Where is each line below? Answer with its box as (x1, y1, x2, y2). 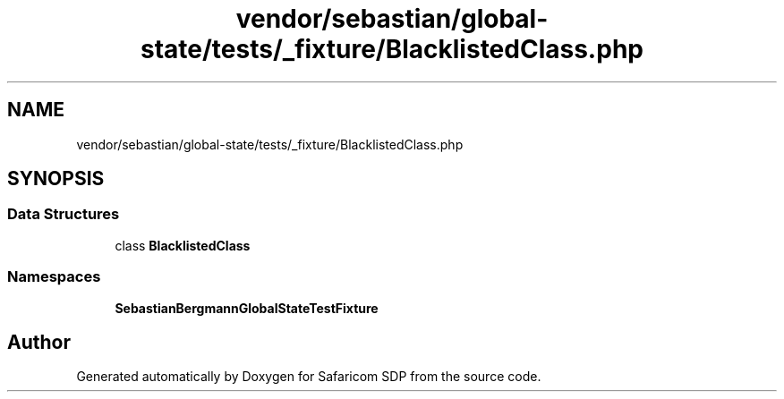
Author (7, 330, 71, 353)
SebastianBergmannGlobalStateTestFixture (115, 300, 379, 316)
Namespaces (7, 267, 101, 286)
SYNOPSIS (7, 167, 105, 191)
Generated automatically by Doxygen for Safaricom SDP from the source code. (76, 369, 541, 385)
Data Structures (7, 205, 120, 224)
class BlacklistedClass (115, 237, 251, 253)
